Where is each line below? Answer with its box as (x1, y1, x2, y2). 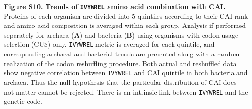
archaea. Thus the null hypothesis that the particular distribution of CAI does (4, 77, 236, 87)
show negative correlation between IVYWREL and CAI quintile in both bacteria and (4, 68, 248, 78)
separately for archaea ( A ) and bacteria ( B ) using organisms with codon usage (4, 29, 238, 40)
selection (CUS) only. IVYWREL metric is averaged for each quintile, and (4, 39, 215, 49)
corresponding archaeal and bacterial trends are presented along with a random (4, 49, 240, 59)
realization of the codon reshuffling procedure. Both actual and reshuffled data (4, 58, 236, 68)
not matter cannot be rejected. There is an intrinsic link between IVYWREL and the (4, 86, 248, 96)
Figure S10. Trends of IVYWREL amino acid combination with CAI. (4, 1, 226, 11)
